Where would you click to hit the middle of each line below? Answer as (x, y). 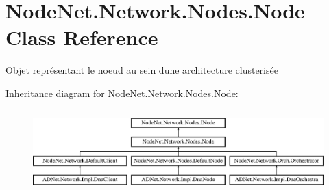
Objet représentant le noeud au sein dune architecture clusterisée (142, 70)
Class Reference (82, 37)
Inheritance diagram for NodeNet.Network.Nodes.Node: (122, 93)
